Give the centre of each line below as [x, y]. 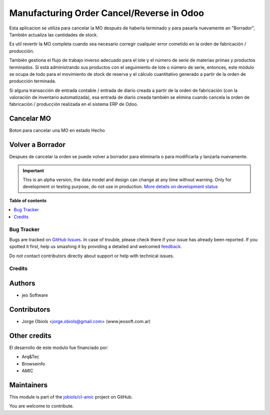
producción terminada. [33, 81]
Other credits [30, 335]
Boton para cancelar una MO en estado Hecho [57, 130]
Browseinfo [33, 364]
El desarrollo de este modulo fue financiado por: [59, 348]
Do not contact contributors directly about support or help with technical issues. [92, 256]
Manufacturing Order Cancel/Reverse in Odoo [107, 13]
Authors [22, 283]
